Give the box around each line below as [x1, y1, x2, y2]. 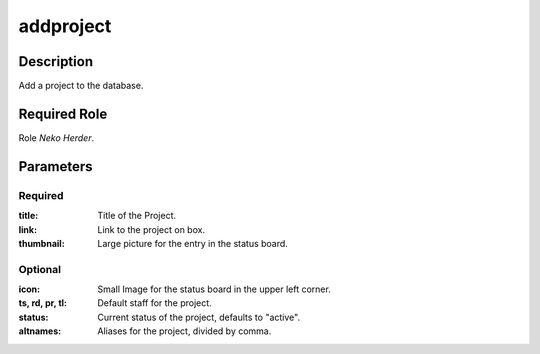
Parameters [18, 158, 93, 175]
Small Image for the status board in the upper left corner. [97, 283, 332, 295]
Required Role [18, 105, 108, 122]
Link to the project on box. [97, 223, 205, 235]
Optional [18, 262, 62, 276]
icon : [18, 283, 41, 295]
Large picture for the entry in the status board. [97, 237, 289, 249]
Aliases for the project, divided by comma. [97, 325, 272, 337]
